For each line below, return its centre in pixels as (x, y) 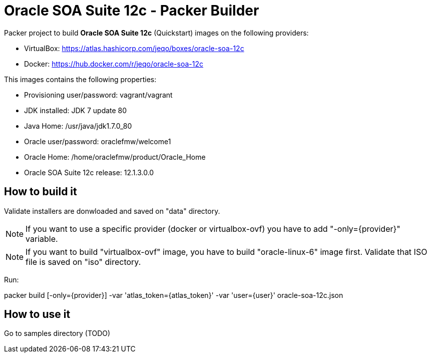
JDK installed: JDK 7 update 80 (76, 110)
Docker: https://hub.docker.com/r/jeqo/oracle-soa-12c (114, 64)
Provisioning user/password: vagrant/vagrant (98, 95)
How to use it (37, 314)
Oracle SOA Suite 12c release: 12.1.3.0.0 (89, 172)
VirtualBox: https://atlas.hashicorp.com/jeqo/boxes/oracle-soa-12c (134, 48)
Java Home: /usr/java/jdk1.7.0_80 (78, 126)
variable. (42, 239)
